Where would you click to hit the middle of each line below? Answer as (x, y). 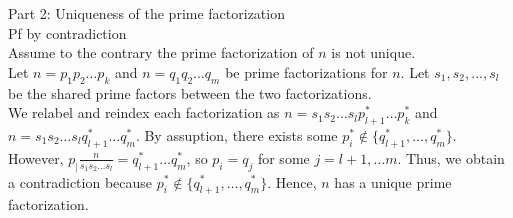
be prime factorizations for (306, 71)
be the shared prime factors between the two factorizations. (190, 92)
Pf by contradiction (67, 32)
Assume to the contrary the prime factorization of (161, 52)
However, (36, 157)
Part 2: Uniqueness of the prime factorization (146, 13)
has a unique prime (393, 181)
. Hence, (292, 181)
